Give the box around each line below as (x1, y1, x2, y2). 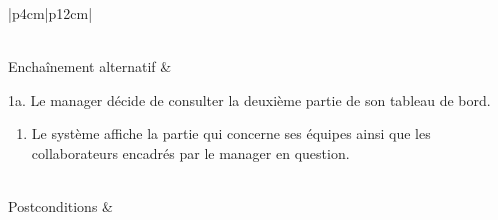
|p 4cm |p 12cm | (8, 3, 93, 23)
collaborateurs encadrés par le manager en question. (31, 142, 350, 163)
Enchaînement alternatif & (8, 56, 172, 77)
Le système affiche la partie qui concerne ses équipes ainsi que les (31, 123, 431, 144)
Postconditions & (8, 196, 113, 217)
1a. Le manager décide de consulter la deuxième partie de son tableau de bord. (8, 89, 491, 110)
